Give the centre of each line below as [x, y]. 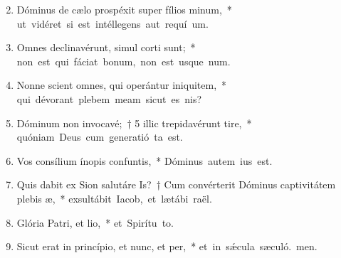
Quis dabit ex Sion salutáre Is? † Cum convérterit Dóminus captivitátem [176, 184]
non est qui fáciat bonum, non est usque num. [124, 61]
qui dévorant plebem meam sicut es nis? [109, 98]
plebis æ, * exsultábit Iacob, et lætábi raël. [114, 198]
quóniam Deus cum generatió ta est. [100, 137]
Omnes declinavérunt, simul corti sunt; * [106, 47]
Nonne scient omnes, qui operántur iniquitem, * [122, 85]
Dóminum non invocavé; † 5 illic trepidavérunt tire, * [134, 123]
